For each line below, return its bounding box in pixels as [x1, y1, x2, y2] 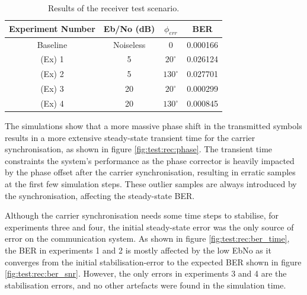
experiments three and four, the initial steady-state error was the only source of [5, 220, 294, 233]
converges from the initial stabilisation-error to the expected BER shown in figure [5, 255, 302, 268]
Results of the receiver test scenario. [47, 2, 180, 14]
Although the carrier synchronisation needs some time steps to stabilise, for [5, 209, 279, 222]
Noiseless [113, 38, 146, 50]
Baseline [37, 38, 68, 50]
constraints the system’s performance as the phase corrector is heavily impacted [5, 154, 295, 166]
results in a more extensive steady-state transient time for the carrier [5, 131, 255, 143]
